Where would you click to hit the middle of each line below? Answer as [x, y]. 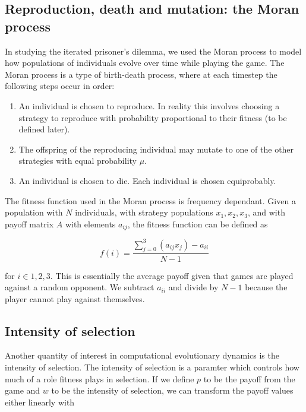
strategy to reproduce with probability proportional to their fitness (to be [153, 117]
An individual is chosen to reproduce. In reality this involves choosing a [149, 105]
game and [23, 390]
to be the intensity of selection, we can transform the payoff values [172, 390]
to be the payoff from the [249, 378]
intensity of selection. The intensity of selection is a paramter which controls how [152, 367]
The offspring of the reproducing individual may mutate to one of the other [156, 149]
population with [34, 212]
